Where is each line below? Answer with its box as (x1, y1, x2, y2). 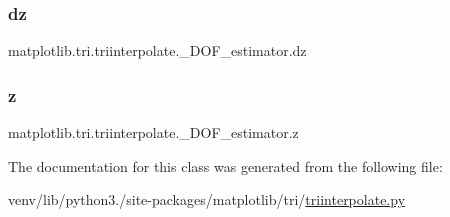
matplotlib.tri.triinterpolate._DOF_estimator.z (8, 122, 299, 143)
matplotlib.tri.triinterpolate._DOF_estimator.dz (8, 40, 307, 61)
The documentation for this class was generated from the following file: (8, 155, 443, 176)
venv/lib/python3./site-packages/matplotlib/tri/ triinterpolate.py (8, 189, 406, 210)
